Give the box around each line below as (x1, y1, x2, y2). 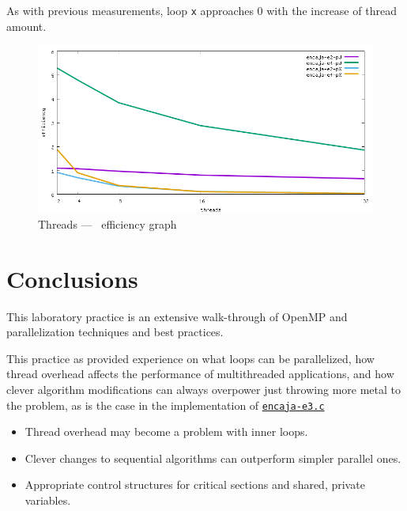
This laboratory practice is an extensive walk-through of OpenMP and (6, 308, 348, 324)
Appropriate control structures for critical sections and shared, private (24, 476, 365, 493)
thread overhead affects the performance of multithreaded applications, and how (6, 365, 394, 382)
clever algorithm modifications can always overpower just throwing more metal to (6, 380, 401, 397)
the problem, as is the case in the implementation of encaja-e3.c (6, 396, 325, 413)
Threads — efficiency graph (38, 215, 177, 232)
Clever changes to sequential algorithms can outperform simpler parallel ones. (24, 449, 401, 466)
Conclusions (6, 262, 138, 294)
